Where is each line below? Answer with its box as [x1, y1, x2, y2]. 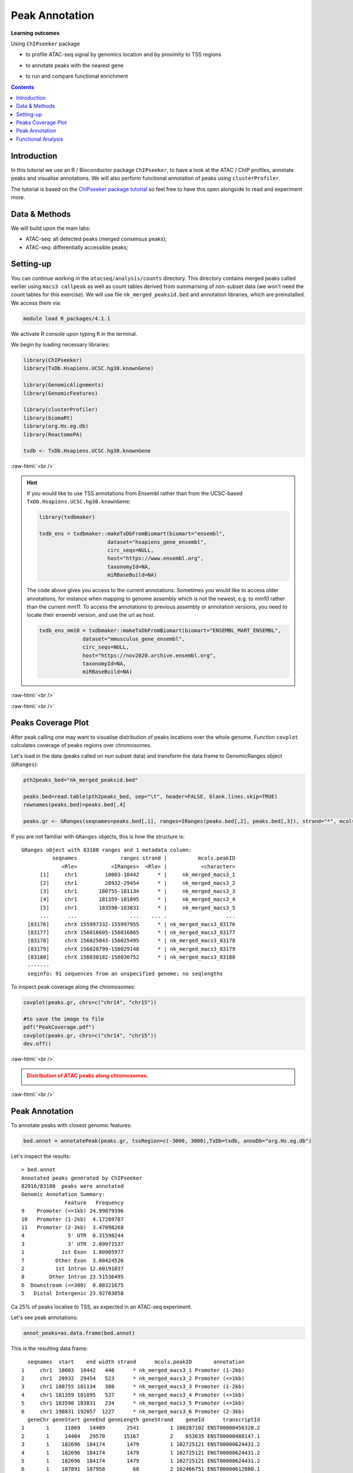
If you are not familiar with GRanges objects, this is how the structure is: [11, 833, 185, 840]
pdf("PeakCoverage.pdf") [23, 1024, 95, 1031]
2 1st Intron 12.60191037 [21, 1265, 124, 1272]
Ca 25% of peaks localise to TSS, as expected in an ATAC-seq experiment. [11, 1303, 192, 1310]
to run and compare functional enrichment [25, 72, 128, 80]
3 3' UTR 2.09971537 [21, 1240, 124, 1247]
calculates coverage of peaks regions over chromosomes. [11, 741, 152, 748]
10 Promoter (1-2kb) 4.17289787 [21, 1216, 124, 1223]
